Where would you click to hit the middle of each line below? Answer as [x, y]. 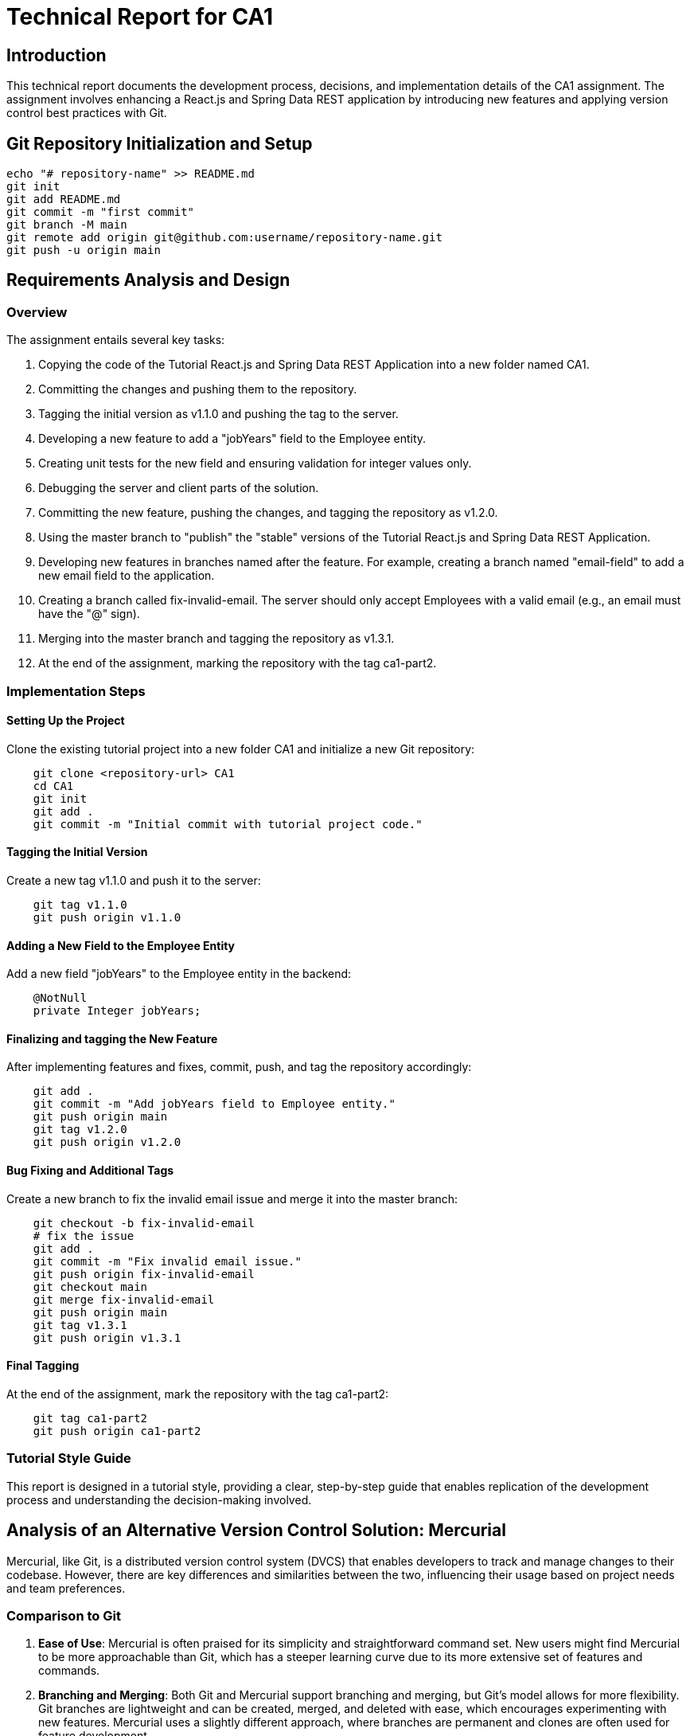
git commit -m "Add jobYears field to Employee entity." [214, 1104]
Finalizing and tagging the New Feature [112, 1038]
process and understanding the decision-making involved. [159, 1499]
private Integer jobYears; [117, 1011]
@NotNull [60, 998]
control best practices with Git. [87, 113]
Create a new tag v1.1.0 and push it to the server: [134, 881]
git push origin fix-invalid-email [144, 1274]
